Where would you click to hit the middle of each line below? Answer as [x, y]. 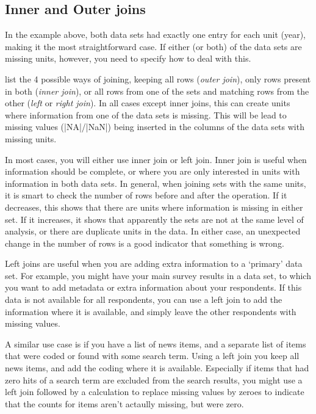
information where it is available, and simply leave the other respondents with [151, 311]
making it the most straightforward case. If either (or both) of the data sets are [153, 46]
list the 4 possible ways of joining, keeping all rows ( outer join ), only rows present [158, 78]
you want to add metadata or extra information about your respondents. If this [153, 287]
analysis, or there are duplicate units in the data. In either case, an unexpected [153, 231]
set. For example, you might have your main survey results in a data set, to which [158, 275]
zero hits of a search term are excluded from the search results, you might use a [154, 379]
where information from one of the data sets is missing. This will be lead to [146, 114]
